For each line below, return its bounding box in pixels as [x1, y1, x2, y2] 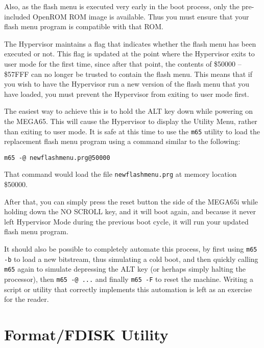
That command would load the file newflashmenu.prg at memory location [4, 169, 237, 179]
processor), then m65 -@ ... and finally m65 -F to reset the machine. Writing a [4, 274, 253, 284]
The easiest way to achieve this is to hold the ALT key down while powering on [4, 106, 253, 116]
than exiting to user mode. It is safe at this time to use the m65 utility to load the [4, 126, 260, 136]
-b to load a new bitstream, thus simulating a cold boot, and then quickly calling [4, 253, 258, 264]
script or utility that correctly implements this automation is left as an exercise [4, 283, 252, 294]
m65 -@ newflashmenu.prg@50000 [4, 154, 110, 161]
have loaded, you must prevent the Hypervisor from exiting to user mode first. [4, 88, 249, 99]
